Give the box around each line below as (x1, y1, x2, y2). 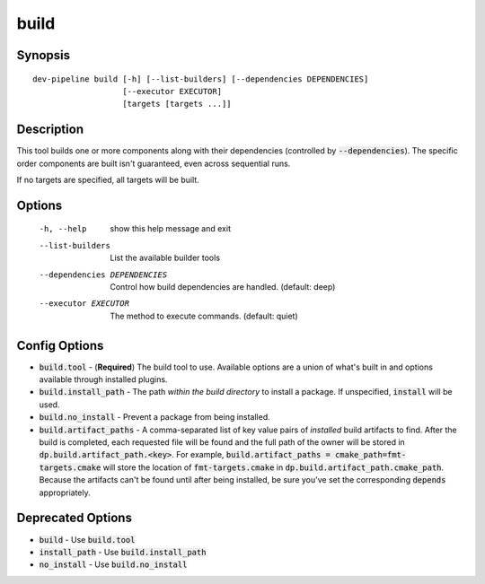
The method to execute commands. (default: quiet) (110, 310, 298, 321)
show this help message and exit (110, 223, 231, 234)
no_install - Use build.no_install (39, 559, 188, 570)
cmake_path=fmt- (334, 449, 407, 460)
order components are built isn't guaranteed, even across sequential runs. (16, 158, 291, 169)
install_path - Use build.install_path (39, 546, 207, 557)
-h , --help (39, 224, 87, 234)
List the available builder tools (110, 252, 220, 264)
